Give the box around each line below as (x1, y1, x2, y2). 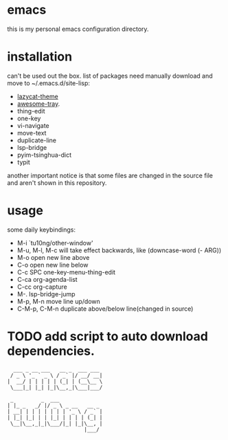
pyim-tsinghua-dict (16, 151, 72, 159)
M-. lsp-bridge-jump (16, 289, 76, 298)
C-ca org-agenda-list (16, 275, 78, 283)
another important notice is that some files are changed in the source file (7, 171, 214, 179)
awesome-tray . (16, 99, 60, 108)
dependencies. (7, 343, 95, 359)
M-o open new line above (16, 253, 90, 261)
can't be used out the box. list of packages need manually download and (7, 71, 213, 80)
